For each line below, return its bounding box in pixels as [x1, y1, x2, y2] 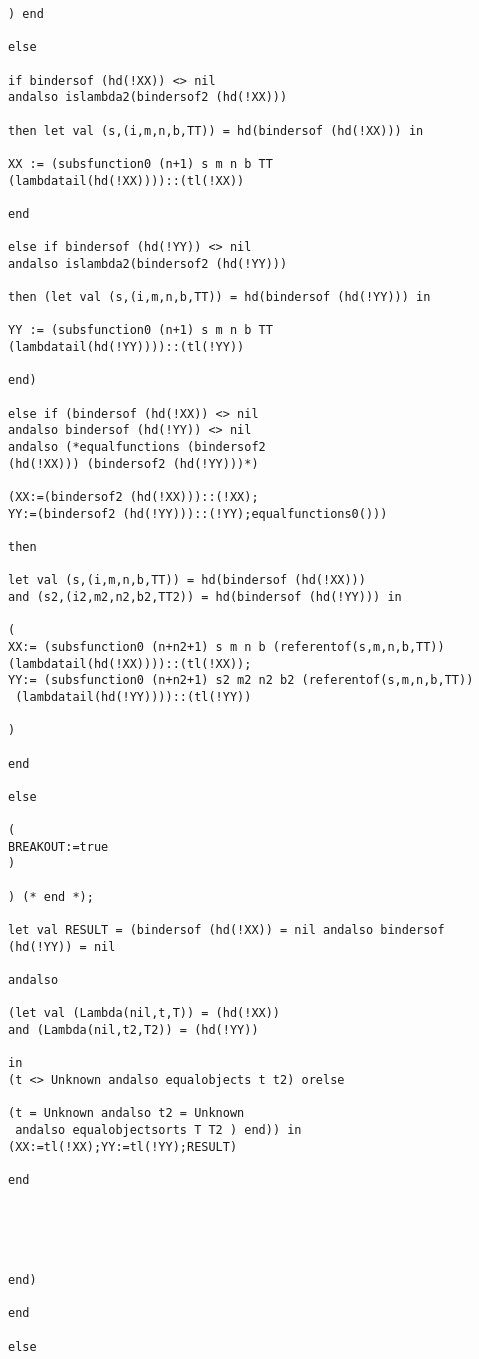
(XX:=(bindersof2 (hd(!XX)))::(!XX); [8, 490, 259, 505]
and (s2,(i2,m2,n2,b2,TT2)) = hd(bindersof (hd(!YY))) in [8, 589, 402, 604]
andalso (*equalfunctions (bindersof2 [8, 440, 266, 455]
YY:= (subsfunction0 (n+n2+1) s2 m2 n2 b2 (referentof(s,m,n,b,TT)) [8, 673, 474, 688]
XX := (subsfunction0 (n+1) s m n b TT [8, 156, 273, 171]
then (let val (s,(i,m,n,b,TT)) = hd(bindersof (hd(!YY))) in [8, 290, 431, 305]
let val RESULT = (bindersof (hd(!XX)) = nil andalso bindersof [8, 923, 445, 938]
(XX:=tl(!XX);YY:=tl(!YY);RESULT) [8, 1139, 238, 1154]
